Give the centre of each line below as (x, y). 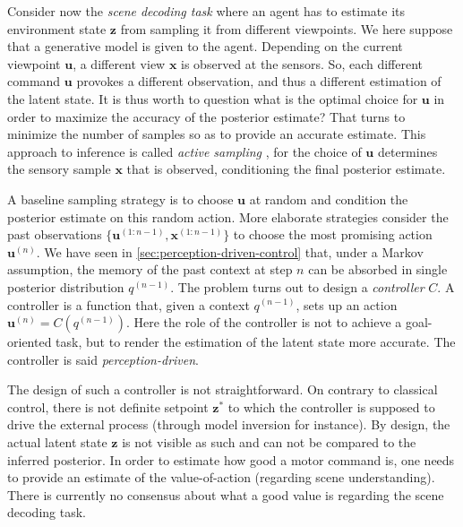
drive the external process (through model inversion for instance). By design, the (229, 424)
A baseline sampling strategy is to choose (120, 199)
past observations (55, 234)
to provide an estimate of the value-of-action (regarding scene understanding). (221, 477)
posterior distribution (66, 286)
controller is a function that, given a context (129, 304)
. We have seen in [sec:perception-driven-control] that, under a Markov (230, 251)
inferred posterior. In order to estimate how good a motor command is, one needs (231, 459)
